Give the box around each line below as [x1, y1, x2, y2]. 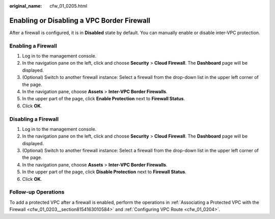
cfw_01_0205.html [49, 3, 88, 9]
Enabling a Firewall [9, 42, 57, 49]
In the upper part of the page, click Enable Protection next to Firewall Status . [22, 96, 185, 102]
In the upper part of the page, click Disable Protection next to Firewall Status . [22, 169, 187, 175]
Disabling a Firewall [9, 115, 59, 122]
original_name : [9, 3, 42, 9]
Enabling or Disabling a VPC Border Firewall [9, 16, 150, 25]
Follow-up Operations [9, 188, 65, 196]
